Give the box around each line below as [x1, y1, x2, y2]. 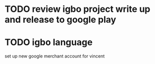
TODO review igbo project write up [4, 3, 151, 15]
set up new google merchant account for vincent [4, 53, 105, 59]
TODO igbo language [4, 37, 93, 48]
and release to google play [4, 14, 117, 25]
